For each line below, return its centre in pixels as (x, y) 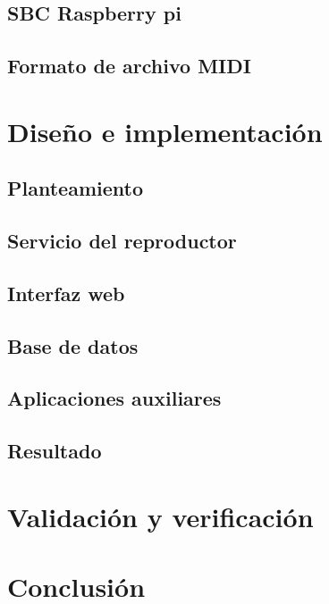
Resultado (55, 451)
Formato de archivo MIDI (129, 66)
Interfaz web (66, 293)
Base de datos (73, 345)
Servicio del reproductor (122, 241)
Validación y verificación (160, 516)
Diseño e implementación (165, 131)
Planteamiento (75, 188)
